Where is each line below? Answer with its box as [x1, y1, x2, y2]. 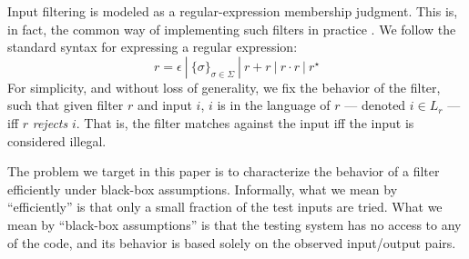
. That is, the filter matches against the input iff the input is [76, 113, 414, 132]
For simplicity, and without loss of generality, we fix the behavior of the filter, [7, 77, 441, 96]
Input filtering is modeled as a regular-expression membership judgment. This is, [7, 2, 458, 20]
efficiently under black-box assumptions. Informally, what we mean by [7, 179, 398, 198]
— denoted [344, 95, 406, 115]
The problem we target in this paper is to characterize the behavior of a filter [7, 162, 440, 181]
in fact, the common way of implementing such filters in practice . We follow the [7, 19, 456, 38]
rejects [32, 113, 68, 132]
